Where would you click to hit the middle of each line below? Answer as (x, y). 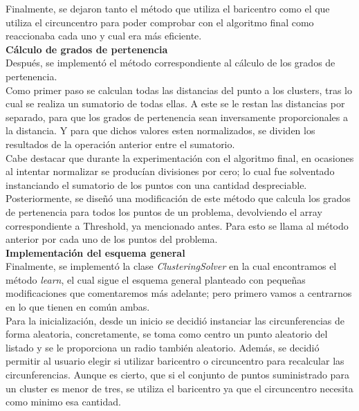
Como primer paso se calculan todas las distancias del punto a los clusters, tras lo (179, 90)
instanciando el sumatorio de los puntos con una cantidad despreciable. (156, 184)
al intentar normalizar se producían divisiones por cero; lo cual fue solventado (170, 171)
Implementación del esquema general (95, 252)
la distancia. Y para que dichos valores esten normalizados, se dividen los (160, 130)
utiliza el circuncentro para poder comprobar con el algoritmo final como (160, 22)
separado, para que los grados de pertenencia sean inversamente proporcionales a (177, 117)
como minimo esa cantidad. (63, 402)
